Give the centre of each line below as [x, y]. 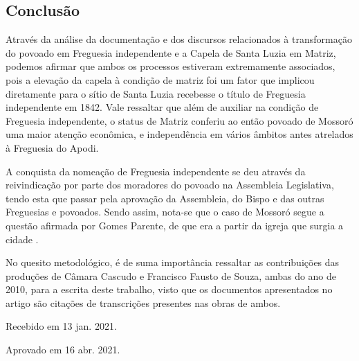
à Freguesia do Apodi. [52, 147]
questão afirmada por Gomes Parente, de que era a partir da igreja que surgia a [175, 225]
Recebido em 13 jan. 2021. [61, 326]
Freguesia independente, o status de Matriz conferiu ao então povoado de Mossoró [179, 120]
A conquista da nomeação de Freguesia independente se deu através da [156, 171]
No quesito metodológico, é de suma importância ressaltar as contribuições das [173, 262]
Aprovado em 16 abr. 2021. [63, 350]
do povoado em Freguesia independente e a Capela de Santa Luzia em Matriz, [171, 52]
